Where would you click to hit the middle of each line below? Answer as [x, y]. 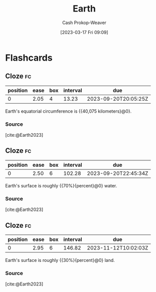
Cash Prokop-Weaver [84, 23]
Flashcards [29, 58]
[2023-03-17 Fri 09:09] [84, 32]
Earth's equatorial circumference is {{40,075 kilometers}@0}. [68, 111]
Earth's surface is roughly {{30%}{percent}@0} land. [60, 260]
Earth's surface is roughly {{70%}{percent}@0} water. [61, 185]
